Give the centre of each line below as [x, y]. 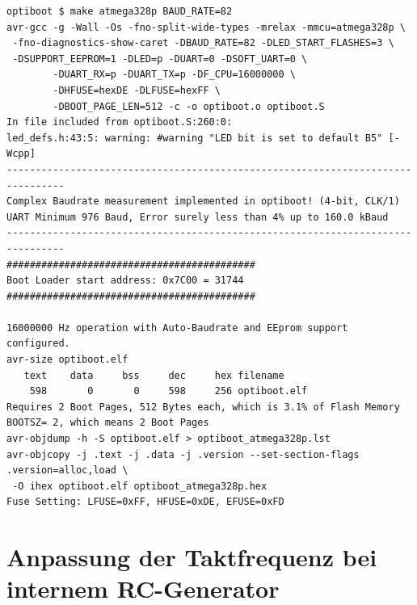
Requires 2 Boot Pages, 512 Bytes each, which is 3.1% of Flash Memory [203, 407]
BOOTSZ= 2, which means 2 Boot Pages [108, 423]
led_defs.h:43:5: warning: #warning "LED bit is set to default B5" [195, 138]
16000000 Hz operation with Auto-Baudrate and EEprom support [177, 328]
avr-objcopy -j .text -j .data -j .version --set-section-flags [183, 454]
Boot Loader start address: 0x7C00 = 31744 [125, 281]
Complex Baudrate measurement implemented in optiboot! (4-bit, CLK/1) [203, 202]
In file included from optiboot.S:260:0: [120, 122]
